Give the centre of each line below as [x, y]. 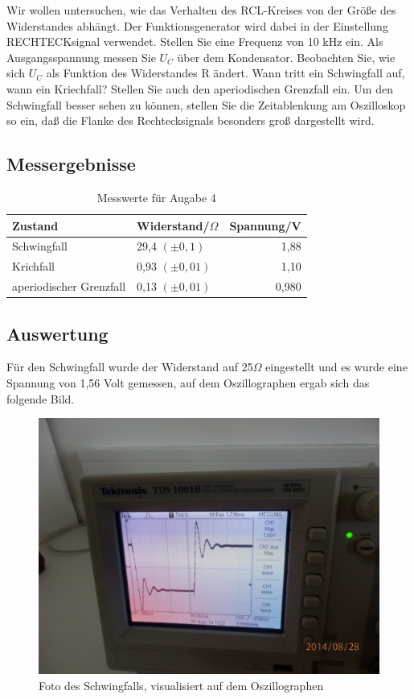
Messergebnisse [71, 164]
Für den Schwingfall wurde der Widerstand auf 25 [130, 367]
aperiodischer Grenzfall [69, 286]
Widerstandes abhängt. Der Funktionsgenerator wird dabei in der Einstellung [197, 25]
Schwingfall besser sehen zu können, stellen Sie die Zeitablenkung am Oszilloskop [206, 104]
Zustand [35, 225]
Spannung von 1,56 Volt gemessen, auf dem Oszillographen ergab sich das [188, 382]
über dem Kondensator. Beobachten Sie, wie [286, 57]
